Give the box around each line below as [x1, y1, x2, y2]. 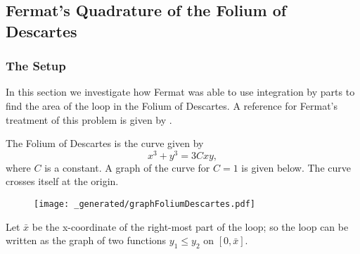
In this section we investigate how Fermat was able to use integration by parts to [6, 84, 355, 99]
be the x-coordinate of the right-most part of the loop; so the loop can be [32, 219, 349, 234]
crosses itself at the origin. [6, 174, 119, 189]
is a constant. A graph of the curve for [44, 160, 210, 174]
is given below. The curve [241, 160, 351, 174]
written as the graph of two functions [6, 233, 167, 248]
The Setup [6, 57, 66, 75]
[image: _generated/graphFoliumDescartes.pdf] [34, 199, 255, 210]
